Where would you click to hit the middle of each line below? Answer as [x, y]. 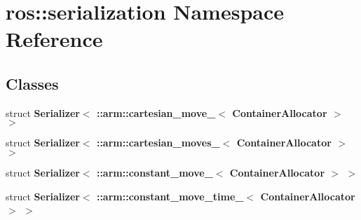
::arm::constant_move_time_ [170, 196]
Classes [32, 83]
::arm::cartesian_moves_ [158, 143]
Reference [54, 39]
